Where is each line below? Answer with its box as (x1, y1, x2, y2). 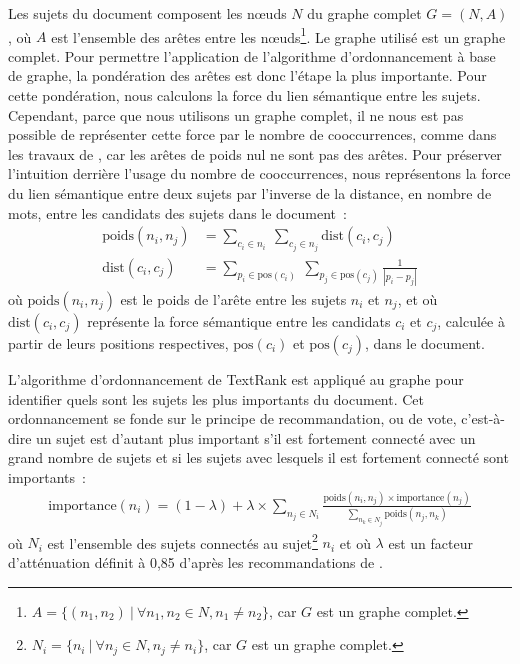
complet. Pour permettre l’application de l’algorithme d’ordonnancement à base (8, 45, 496, 66)
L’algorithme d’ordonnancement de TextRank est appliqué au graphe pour (8, 369, 464, 389)
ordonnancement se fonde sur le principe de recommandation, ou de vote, (8, 408, 457, 429)
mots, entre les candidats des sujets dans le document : (8, 202, 347, 223)
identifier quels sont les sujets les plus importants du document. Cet (8, 388, 425, 409)
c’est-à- (461, 408, 505, 429)
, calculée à (437, 311, 505, 331)
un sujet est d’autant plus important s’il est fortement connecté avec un (36, 427, 476, 448)
